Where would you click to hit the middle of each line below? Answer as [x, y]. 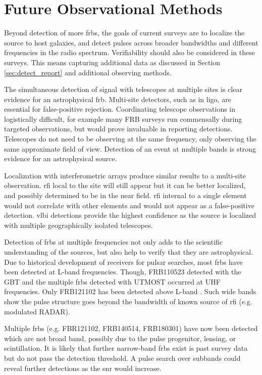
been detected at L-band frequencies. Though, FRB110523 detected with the [123, 272]
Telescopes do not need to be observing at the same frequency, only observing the [130, 139]
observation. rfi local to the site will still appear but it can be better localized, [125, 185]
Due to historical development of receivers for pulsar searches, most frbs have [123, 262]
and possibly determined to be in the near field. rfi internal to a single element [125, 195]
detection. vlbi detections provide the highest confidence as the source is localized [130, 215]
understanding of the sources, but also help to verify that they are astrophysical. [129, 252]
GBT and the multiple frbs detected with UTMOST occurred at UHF [112, 281]
